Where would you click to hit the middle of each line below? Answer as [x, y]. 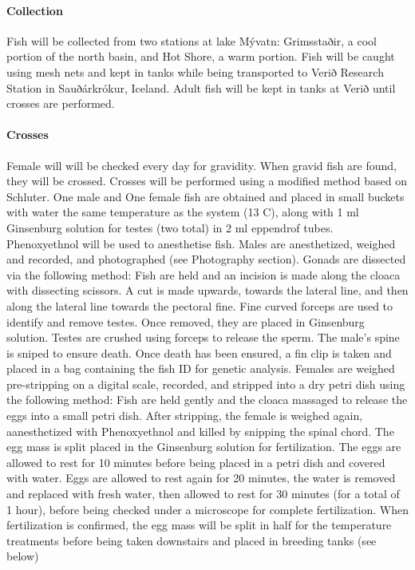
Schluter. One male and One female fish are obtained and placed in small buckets [206, 196]
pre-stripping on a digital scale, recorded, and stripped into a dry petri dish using [206, 384]
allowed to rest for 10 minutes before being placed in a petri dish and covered [196, 462]
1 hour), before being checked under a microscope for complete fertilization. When [207, 509]
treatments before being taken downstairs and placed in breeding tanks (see [192, 540]
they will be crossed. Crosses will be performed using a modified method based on [207, 181]
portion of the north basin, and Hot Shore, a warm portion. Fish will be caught [201, 56]
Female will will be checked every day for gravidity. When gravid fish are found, [202, 165]
